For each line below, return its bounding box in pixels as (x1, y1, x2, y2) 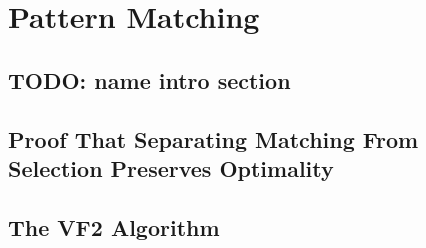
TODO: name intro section (8, 64, 291, 95)
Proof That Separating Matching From (8, 123, 419, 154)
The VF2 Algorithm (8, 211, 220, 242)
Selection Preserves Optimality (8, 152, 334, 183)
